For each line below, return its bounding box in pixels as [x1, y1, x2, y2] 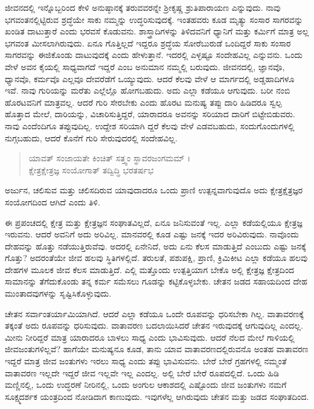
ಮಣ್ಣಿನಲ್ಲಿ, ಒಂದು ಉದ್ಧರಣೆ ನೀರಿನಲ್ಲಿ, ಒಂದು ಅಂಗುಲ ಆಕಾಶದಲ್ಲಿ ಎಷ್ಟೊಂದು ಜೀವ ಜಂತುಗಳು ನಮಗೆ [5, 378, 287, 391]
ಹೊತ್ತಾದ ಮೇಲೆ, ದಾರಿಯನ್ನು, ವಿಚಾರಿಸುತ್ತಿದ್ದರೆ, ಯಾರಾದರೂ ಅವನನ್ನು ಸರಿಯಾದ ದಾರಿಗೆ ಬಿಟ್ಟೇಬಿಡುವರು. [5, 108, 295, 120]
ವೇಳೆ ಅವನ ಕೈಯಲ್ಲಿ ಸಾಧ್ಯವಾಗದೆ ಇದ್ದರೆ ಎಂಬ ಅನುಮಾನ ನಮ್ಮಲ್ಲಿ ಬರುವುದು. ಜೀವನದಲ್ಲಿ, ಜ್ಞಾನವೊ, [5, 60, 285, 72]
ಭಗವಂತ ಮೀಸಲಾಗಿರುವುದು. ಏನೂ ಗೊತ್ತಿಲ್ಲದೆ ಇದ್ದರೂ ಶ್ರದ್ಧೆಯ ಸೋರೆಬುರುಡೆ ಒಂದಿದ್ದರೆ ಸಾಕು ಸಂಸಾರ [5, 36, 291, 49]
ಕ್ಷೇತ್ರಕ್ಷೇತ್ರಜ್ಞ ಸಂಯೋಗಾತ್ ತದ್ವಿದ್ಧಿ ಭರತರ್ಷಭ [28, 163, 154, 176]
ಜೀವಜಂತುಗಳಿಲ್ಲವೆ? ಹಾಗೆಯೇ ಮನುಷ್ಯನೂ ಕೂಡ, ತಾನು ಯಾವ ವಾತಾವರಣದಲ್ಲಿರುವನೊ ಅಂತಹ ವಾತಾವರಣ [5, 343, 309, 355]
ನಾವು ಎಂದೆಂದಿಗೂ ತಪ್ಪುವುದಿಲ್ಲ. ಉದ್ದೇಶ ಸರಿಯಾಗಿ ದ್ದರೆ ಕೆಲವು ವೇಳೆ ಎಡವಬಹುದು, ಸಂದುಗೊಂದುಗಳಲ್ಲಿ [5, 119, 295, 132]
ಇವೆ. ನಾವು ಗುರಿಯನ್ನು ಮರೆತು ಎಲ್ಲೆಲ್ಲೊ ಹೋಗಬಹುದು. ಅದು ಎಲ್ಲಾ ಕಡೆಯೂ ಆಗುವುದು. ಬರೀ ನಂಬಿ [5, 84, 290, 97]
